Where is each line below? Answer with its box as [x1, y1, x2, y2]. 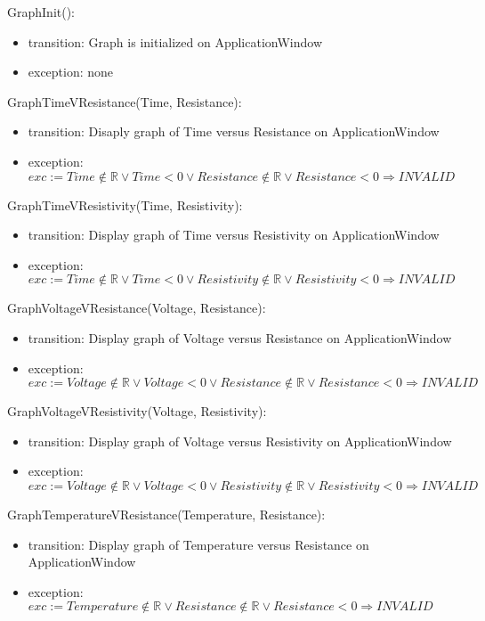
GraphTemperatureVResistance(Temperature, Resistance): [7, 504, 326, 523]
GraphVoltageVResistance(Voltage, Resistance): [7, 298, 266, 317]
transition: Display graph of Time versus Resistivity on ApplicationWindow [28, 225, 440, 244]
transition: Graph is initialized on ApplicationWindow [28, 32, 322, 51]
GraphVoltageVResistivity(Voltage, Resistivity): [7, 402, 267, 421]
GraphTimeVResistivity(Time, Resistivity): [7, 195, 243, 214]
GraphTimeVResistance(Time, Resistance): [7, 92, 242, 110]
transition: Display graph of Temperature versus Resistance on [28, 535, 369, 553]
